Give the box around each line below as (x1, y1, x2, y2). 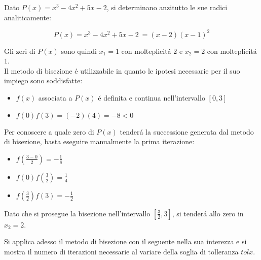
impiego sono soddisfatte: (4, 75, 83, 86)
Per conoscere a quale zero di (4, 126, 94, 137)
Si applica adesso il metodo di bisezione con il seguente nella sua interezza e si (4, 236, 247, 247)
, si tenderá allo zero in (172, 208, 244, 218)
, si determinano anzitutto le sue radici (106, 2, 228, 12)
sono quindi (61, 45, 97, 56)
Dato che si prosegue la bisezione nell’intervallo (4, 208, 151, 218)
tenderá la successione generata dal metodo (120, 126, 254, 137)
